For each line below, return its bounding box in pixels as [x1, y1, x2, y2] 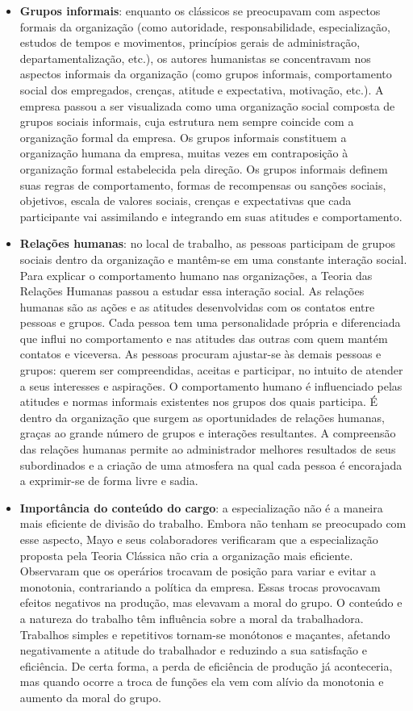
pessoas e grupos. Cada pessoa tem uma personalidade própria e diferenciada [19, 314, 401, 331]
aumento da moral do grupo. [19, 688, 161, 705]
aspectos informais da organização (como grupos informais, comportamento [19, 65, 392, 82]
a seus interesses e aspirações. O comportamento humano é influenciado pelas [19, 377, 403, 394]
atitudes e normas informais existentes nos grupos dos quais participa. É [19, 393, 378, 410]
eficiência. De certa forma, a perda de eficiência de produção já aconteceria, [19, 657, 393, 674]
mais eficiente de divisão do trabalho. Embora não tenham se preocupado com [19, 515, 407, 532]
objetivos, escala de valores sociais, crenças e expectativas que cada [19, 192, 352, 209]
